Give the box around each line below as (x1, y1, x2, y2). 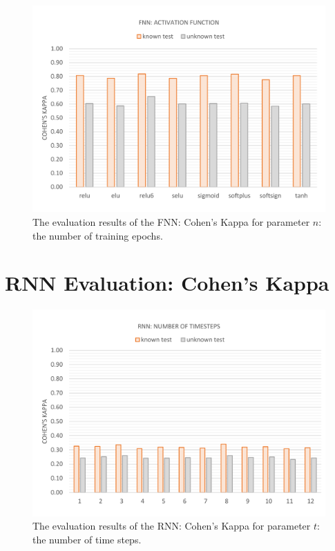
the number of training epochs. (32, 228, 163, 242)
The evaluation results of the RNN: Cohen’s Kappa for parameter (32, 519, 311, 533)
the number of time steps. (32, 532, 142, 546)
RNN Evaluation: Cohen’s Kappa (5, 269, 329, 297)
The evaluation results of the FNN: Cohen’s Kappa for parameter (32, 214, 310, 229)
